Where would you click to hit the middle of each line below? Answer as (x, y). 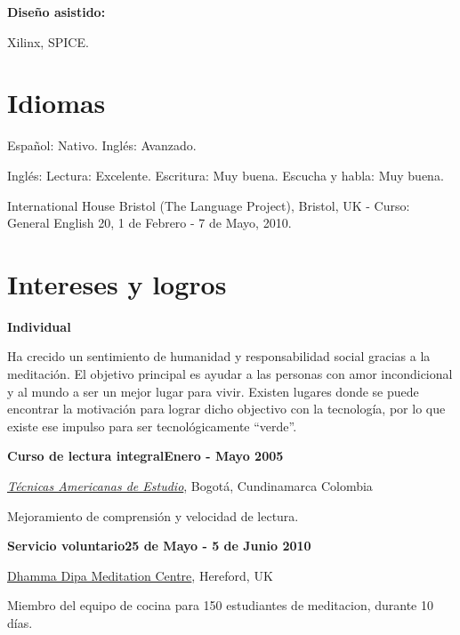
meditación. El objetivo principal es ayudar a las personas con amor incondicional (230, 374)
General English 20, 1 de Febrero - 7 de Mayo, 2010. (149, 223)
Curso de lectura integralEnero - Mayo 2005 (145, 456)
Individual (39, 326)
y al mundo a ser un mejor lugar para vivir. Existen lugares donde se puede (213, 391)
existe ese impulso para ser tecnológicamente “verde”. (152, 426)
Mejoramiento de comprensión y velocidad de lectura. (153, 515)
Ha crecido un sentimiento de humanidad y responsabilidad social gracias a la (219, 356)
